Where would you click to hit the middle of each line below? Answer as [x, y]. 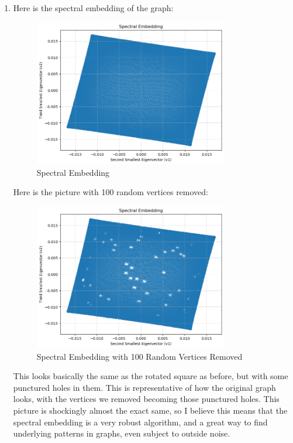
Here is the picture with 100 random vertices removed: [111, 192]
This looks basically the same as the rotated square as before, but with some [151, 376]
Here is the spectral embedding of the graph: [93, 8]
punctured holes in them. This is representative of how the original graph [144, 387]
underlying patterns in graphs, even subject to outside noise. [122, 433]
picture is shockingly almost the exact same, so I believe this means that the [150, 410]
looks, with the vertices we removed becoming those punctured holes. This [146, 399]
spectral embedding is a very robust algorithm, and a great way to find [140, 422]
